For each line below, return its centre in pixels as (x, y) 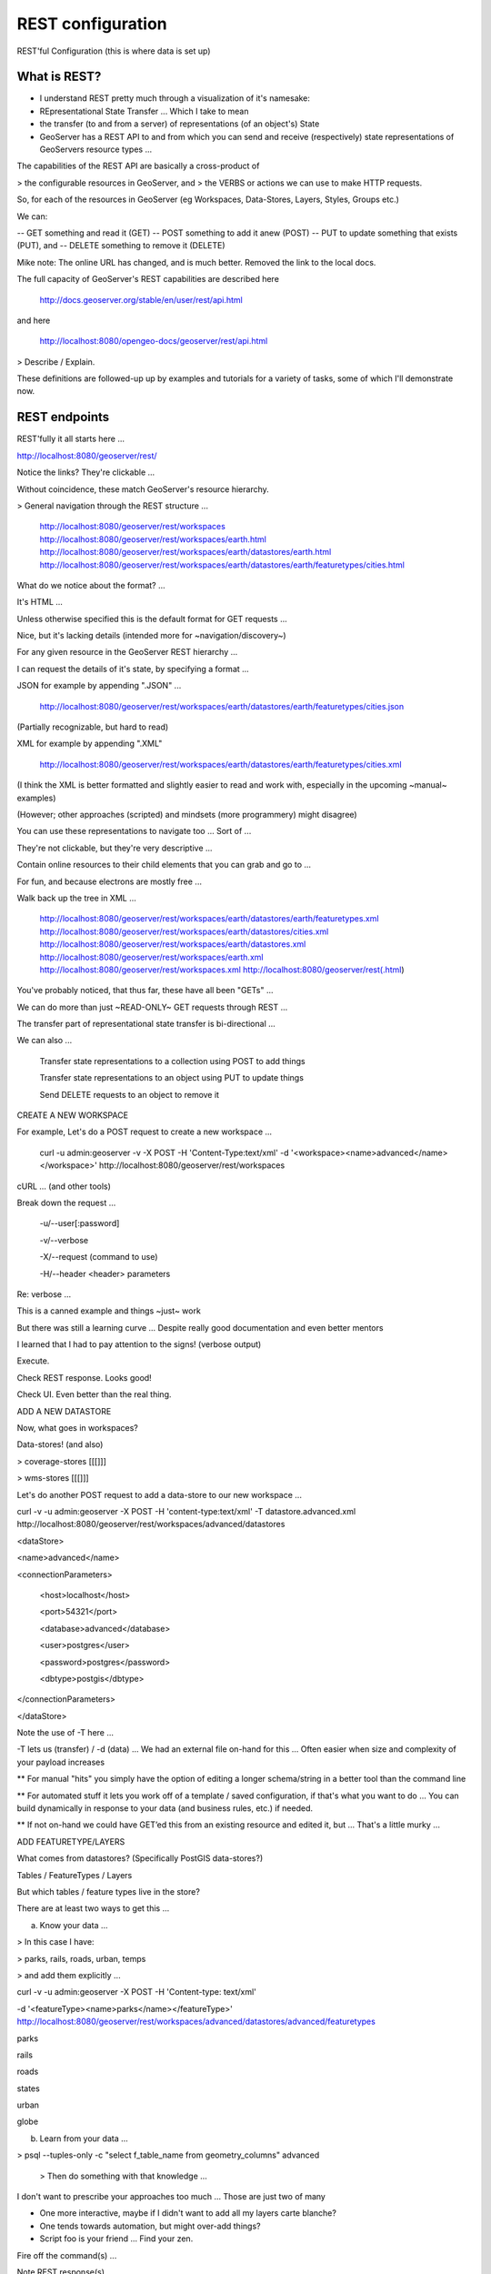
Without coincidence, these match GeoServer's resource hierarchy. (143, 489)
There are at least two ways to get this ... (93, 1908)
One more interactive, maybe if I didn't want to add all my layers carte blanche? (188, 2213)
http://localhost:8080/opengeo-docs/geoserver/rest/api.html (154, 341)
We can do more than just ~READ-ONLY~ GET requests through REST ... (152, 1007)
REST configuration (92, 24)
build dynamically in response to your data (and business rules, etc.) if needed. (165, 1808)
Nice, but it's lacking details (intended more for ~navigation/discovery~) (151, 636)
